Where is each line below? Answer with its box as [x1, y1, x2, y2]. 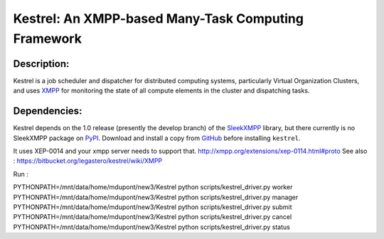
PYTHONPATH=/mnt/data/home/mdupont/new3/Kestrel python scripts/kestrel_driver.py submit [13, 203, 292, 211]
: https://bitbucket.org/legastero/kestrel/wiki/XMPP [13, 156, 163, 165]
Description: [13, 58, 70, 70]
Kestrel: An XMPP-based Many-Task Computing [13, 11, 304, 26]
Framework [13, 31, 82, 46]
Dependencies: [13, 105, 82, 117]
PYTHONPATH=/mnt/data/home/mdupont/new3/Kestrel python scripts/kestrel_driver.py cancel [13, 213, 292, 221]
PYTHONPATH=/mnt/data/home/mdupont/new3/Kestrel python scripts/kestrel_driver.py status [13, 223, 291, 231]
